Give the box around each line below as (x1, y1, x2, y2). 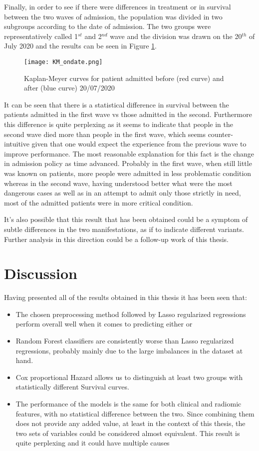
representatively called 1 (4, 30, 78, 41)
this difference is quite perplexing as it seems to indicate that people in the (4, 119, 233, 129)
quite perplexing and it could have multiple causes (15, 437, 170, 448)
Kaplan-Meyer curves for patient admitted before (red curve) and (24, 72, 224, 83)
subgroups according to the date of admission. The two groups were (4, 21, 211, 31)
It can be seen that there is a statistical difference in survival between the (4, 99, 229, 109)
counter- (208, 128, 233, 139)
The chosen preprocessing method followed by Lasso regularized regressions (15, 308, 246, 319)
